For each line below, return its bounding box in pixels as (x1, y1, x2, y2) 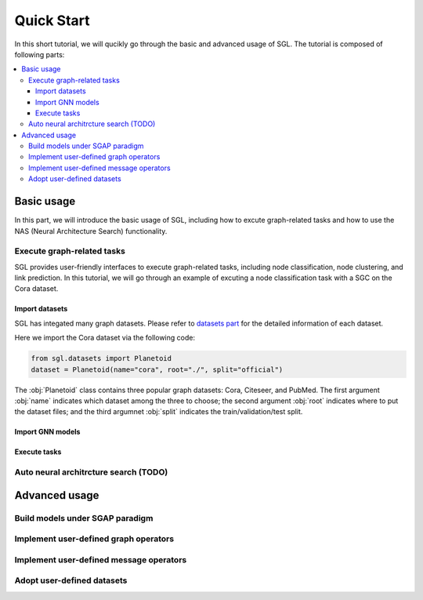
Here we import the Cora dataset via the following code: (14, 333, 196, 343)
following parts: (14, 49, 65, 59)
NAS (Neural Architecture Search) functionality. (14, 226, 168, 235)
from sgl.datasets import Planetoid (31, 354, 172, 363)
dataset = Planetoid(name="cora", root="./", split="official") (31, 365, 284, 374)
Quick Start (14, 12, 90, 29)
